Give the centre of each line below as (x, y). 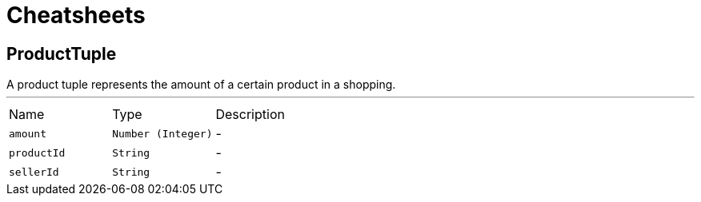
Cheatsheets (76, 15)
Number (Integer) (162, 133)
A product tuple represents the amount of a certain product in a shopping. (201, 85)
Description (250, 115)
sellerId (34, 172)
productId (37, 152)
